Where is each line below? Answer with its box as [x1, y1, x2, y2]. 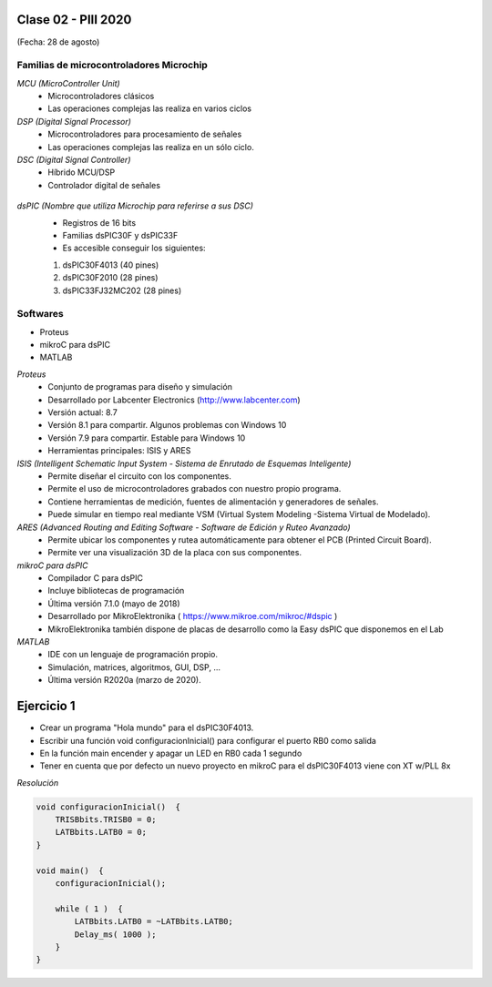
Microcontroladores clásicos [47, 91, 155, 102]
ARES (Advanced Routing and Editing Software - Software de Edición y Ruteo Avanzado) [16, 522, 351, 533]
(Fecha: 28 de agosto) [16, 36, 100, 47]
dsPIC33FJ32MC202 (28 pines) [62, 285, 182, 296]
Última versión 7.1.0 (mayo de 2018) [47, 597, 181, 609]
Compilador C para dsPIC [47, 573, 143, 584]
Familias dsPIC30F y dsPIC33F [62, 229, 179, 240]
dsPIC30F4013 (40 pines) [62, 259, 159, 270]
